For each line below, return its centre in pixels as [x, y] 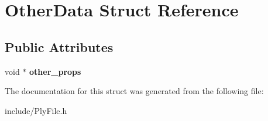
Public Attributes [59, 46]
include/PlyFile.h [36, 110]
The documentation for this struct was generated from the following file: [134, 91]
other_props [55, 71]
